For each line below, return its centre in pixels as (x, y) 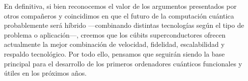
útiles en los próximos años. (45, 73)
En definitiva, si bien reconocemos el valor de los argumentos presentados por (120, 6)
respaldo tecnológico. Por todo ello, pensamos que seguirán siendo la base (114, 53)
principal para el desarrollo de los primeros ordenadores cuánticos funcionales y (123, 63)
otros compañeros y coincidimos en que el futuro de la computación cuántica (119, 15)
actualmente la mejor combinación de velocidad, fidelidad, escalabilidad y (114, 44)
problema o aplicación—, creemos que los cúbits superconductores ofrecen (115, 34)
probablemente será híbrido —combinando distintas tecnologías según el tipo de (124, 25)
